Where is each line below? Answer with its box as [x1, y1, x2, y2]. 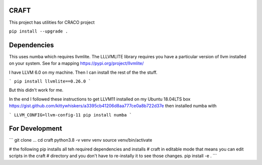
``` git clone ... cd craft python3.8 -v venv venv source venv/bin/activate [9, 137, 152, 143]
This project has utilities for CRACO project [9, 19, 95, 25]
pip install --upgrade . [9, 28, 68, 34]
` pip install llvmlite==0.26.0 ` [9, 78, 91, 84]
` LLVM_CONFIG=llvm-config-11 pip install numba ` [9, 112, 132, 117]
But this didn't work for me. [9, 87, 64, 93]
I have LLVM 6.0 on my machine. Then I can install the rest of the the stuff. [9, 69, 158, 75]
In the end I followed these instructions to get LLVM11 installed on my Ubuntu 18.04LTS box [9, 96, 191, 102]
